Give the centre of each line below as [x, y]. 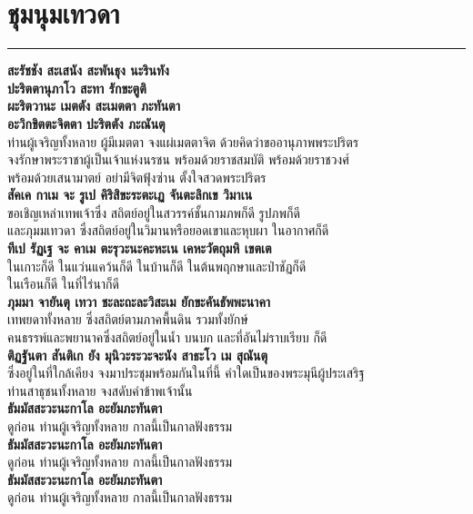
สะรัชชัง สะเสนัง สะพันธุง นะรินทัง [88, 70]
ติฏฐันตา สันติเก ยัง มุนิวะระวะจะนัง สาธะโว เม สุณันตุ [138, 355]
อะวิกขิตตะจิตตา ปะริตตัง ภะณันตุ [86, 123]
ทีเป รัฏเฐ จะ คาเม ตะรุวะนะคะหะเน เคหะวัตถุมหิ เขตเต [140, 248]
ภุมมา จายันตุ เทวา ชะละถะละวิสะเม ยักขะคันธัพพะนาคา [139, 301]
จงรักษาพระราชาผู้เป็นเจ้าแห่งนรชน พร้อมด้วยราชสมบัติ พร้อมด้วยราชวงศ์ [178, 159]
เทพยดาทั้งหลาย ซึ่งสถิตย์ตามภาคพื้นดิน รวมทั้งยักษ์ [128, 319]
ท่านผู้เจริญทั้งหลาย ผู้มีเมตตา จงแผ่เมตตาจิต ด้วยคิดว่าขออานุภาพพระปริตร [183, 141]
